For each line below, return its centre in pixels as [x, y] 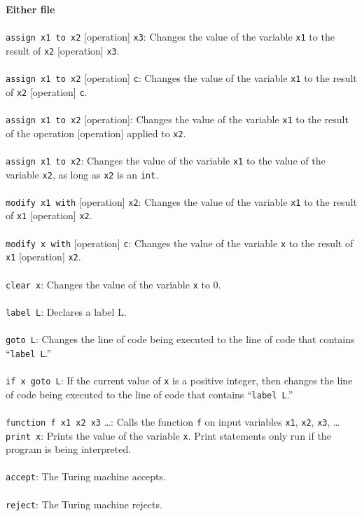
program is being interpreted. [69, 449]
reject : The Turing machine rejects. [84, 504]
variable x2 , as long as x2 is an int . [82, 174]
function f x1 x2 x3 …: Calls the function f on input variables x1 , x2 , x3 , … [173, 421]
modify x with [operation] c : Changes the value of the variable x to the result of [180, 243]
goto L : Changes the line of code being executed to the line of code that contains [180, 339]
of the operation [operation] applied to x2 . [96, 133]
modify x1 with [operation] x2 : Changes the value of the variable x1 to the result [181, 201]
